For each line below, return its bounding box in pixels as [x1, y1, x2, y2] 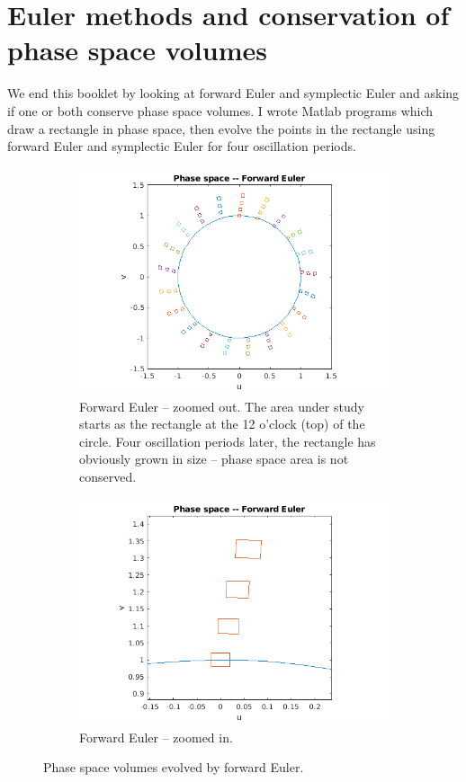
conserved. [79, 467, 137, 485]
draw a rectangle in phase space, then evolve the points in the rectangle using [7, 119, 435, 138]
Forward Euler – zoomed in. [79, 727, 233, 746]
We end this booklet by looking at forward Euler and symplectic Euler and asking [7, 84, 460, 102]
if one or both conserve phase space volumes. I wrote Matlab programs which [7, 101, 434, 120]
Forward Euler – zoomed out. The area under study [79, 396, 364, 415]
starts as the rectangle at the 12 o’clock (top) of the [79, 414, 365, 433]
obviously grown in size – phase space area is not [79, 449, 349, 468]
